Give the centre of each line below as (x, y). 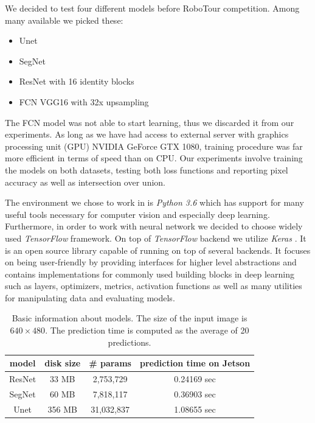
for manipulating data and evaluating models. (90, 297)
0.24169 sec (195, 379)
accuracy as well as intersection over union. (85, 182)
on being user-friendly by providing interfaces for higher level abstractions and (151, 262)
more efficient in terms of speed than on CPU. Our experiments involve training (154, 158)
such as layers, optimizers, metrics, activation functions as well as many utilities (154, 286)
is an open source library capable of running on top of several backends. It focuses (158, 250)
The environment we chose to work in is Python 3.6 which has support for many (154, 202)
